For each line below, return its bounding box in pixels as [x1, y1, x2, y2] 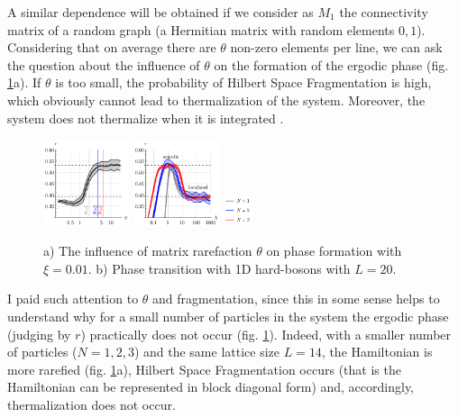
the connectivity [339, 3, 428, 21]
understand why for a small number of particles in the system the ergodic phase [7, 306, 449, 325]
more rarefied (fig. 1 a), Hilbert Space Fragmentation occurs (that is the [7, 359, 401, 378]
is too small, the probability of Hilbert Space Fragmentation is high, [55, 73, 432, 92]
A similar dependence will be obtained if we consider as [7, 3, 314, 21]
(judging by [7, 324, 71, 343]
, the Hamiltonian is [321, 342, 433, 361]
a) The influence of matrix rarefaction [43, 241, 252, 260]
